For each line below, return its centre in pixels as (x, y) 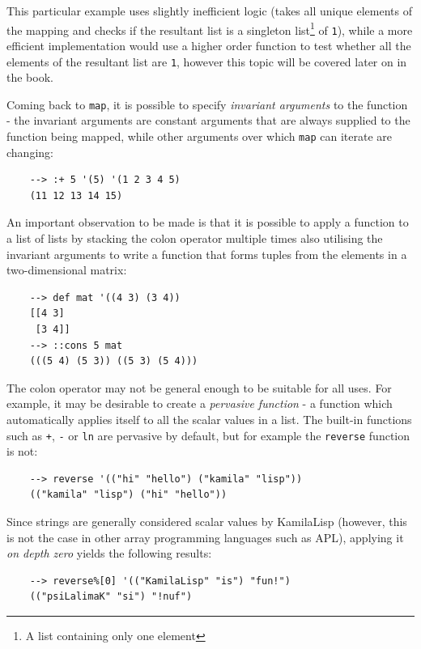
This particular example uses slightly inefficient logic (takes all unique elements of (210, 11)
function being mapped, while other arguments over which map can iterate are (199, 136)
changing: (30, 152)
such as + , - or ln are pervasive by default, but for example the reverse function (208, 435)
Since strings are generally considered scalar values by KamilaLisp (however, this (207, 521)
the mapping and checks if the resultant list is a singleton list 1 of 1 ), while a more (210, 28)
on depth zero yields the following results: (109, 553)
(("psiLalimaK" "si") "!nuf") (111, 597)
